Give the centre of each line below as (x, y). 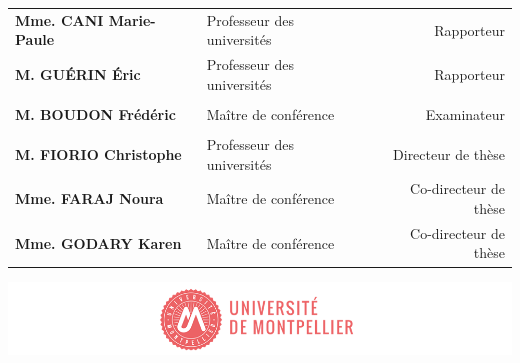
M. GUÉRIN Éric (78, 73)
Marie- (132, 19)
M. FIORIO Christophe (98, 153)
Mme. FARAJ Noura (89, 198)
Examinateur (465, 113)
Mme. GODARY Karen (98, 242)
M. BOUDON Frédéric (95, 113)
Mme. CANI (59, 19)
